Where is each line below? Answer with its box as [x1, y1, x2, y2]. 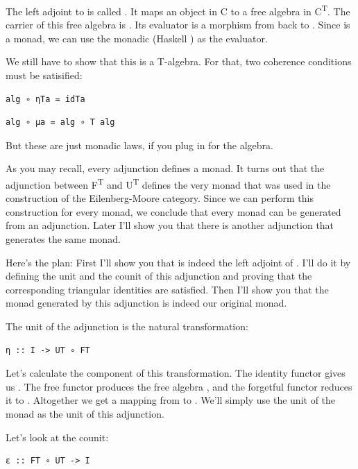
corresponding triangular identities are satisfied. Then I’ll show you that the [6, 282, 329, 296]
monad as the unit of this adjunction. [6, 406, 164, 420]
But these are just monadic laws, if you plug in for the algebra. [6, 137, 273, 152]
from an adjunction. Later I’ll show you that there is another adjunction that [6, 218, 334, 232]
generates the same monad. [6, 232, 121, 246]
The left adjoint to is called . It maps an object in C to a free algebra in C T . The [6, 2, 350, 18]
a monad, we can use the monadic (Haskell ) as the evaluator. [6, 31, 268, 45]
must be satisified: [6, 68, 83, 83]
